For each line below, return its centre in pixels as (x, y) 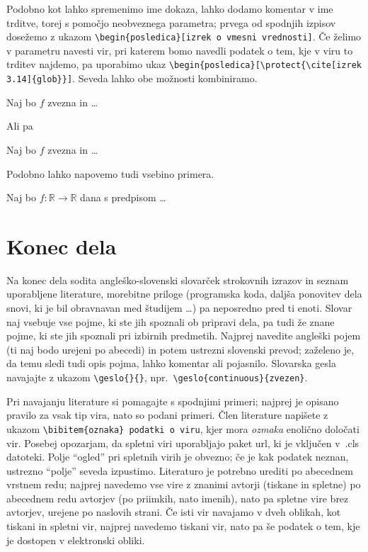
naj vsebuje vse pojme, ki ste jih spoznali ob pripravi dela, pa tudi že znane (171, 321)
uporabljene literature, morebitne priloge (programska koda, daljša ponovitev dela (184, 294)
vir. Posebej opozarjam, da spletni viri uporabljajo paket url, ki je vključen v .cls (183, 443)
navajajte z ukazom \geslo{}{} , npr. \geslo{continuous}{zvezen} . (157, 377)
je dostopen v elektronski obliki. (76, 540)
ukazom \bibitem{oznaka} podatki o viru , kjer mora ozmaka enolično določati (183, 428)
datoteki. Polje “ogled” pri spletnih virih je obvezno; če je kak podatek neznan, (178, 457)
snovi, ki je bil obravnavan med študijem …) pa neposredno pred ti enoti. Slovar (179, 308)
